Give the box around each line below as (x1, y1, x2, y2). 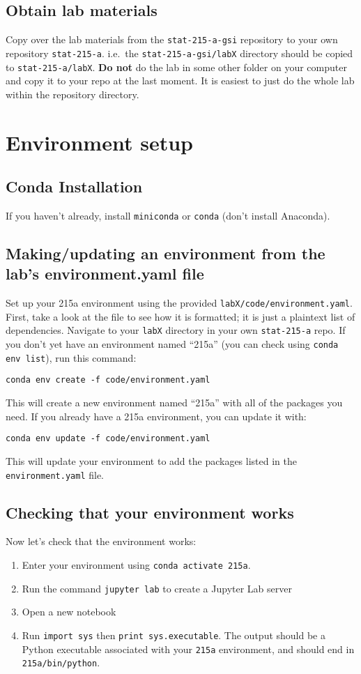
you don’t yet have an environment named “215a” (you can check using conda (6, 337, 339, 351)
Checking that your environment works (6, 501, 294, 523)
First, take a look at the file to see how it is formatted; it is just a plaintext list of (6, 309, 355, 323)
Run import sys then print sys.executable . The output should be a (22, 627, 326, 642)
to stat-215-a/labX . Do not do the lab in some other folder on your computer (6, 59, 347, 74)
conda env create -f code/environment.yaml (6, 375, 210, 385)
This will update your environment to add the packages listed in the (6, 453, 297, 468)
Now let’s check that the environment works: (6, 534, 197, 549)
